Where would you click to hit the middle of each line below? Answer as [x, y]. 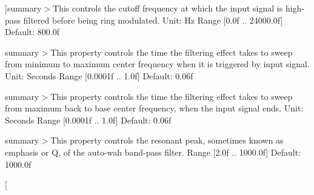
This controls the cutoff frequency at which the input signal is [168, 8]
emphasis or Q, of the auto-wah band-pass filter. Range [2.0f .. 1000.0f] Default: [153, 152]
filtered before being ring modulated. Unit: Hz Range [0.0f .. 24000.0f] [153, 20]
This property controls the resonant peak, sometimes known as [167, 140]
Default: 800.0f [32, 32]
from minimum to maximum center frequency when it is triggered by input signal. [157, 64]
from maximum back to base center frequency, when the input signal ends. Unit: [154, 108]
